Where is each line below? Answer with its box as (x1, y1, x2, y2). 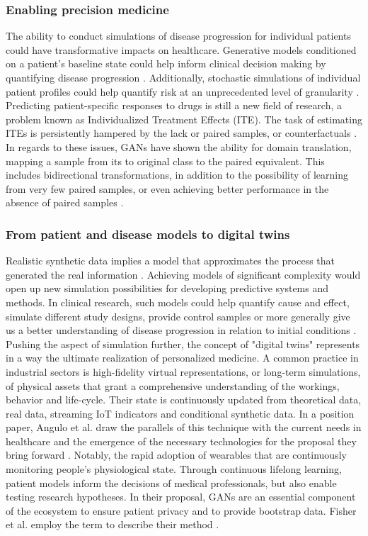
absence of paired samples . (6, 195, 124, 210)
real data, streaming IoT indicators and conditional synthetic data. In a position (6, 406, 355, 420)
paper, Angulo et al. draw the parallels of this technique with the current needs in (6, 420, 362, 435)
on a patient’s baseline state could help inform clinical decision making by (6, 56, 326, 71)
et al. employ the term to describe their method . (6, 517, 219, 532)
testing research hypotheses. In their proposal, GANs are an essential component (6, 489, 356, 504)
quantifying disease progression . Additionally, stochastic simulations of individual (6, 70, 361, 84)
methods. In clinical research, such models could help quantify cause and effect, (6, 294, 350, 309)
